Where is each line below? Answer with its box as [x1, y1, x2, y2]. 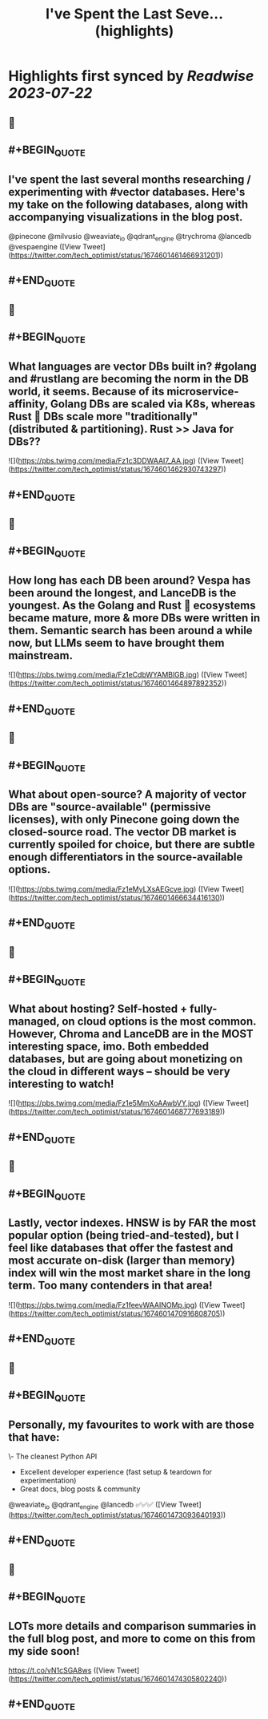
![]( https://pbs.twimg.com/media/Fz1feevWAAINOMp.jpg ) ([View [8, 1300, 221, 1309]
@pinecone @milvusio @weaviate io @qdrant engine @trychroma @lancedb [8, 231, 252, 243]
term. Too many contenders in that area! [8, 1279, 214, 1292]
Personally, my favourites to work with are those [8, 1418, 254, 1431]
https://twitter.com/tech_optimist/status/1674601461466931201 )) [10, 250, 224, 260]
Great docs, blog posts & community [19, 1484, 141, 1494]
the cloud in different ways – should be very [8, 1064, 230, 1078]
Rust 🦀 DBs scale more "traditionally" [8, 410, 198, 423]
